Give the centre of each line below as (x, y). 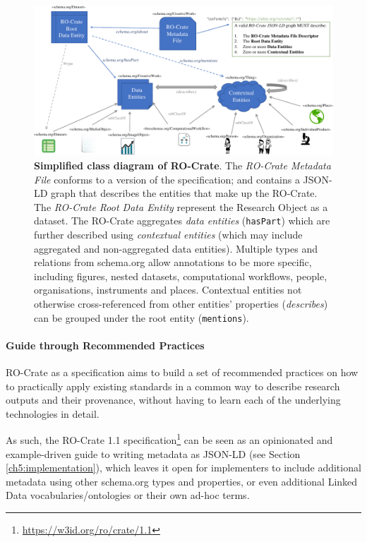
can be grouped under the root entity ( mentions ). (142, 317)
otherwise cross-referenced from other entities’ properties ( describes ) (181, 304)
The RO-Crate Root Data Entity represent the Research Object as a (181, 206)
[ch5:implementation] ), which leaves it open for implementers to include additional (183, 468)
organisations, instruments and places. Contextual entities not (168, 290)
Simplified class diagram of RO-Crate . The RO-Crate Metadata (182, 165)
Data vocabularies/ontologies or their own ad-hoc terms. (128, 495)
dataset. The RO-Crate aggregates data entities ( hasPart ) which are (182, 221)
